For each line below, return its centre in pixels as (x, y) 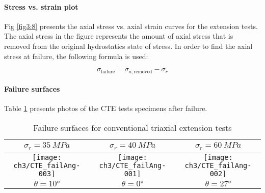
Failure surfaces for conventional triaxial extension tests (132, 128)
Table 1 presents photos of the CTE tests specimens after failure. (106, 108)
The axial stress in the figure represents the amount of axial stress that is (119, 36)
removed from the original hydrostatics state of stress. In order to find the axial (128, 46)
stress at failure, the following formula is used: (76, 56)
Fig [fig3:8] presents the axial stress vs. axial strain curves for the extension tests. (131, 26)
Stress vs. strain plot (41, 6)
